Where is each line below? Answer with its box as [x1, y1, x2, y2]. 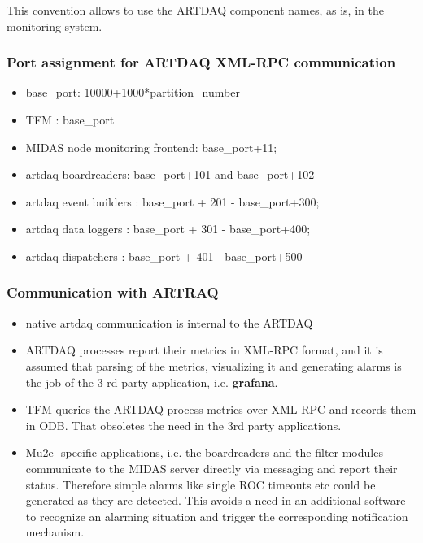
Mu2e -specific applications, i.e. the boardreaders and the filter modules [25, 444, 383, 461]
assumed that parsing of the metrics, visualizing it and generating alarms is [25, 357, 402, 374]
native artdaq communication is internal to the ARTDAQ [25, 314, 313, 331]
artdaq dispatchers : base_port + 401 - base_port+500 [25, 247, 303, 264]
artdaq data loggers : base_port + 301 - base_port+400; [25, 220, 311, 237]
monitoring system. [7, 17, 102, 34]
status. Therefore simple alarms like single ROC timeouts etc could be [25, 476, 376, 493]
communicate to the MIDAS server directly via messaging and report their [25, 459, 398, 476]
